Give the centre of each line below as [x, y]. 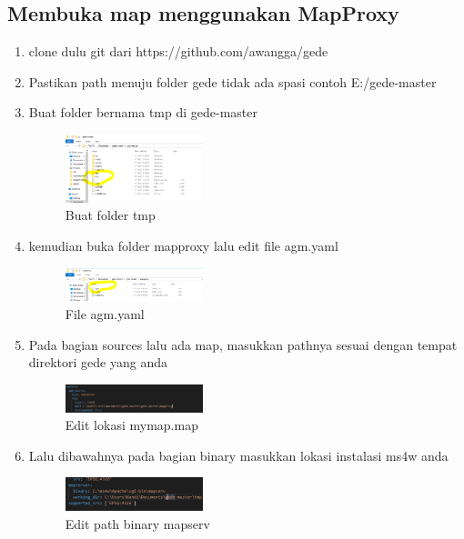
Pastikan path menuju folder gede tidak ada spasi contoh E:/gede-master [232, 81]
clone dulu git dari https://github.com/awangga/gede [178, 51]
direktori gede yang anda [98, 362]
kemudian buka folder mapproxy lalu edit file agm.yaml [183, 246]
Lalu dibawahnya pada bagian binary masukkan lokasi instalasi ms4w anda [238, 455]
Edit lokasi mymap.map [131, 425]
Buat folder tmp [110, 215]
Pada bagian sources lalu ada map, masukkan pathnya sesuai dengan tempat [243, 344]
